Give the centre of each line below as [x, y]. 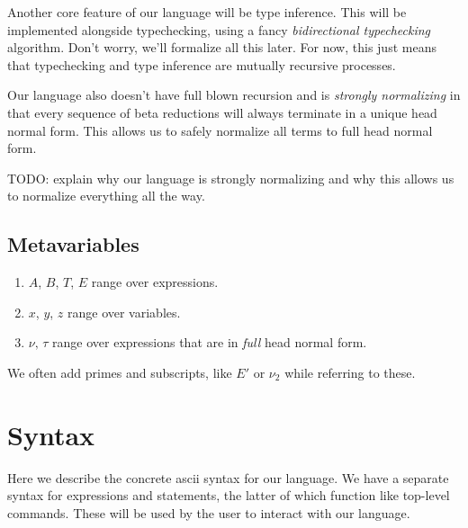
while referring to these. [350, 372]
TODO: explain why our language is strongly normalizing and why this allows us [231, 178]
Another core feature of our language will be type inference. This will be [207, 12]
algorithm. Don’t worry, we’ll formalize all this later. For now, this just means [222, 47]
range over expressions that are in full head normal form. [210, 342]
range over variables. [124, 312]
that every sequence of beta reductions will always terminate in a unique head [222, 112]
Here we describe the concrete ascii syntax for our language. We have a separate [228, 477]
